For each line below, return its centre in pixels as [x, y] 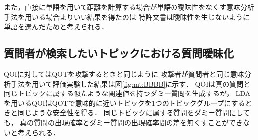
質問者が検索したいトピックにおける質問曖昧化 [119, 53]
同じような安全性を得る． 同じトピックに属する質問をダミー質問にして [134, 113]
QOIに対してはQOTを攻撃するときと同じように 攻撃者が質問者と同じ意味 [124, 73]
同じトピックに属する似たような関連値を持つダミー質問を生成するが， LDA [127, 93]
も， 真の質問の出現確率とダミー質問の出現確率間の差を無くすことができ [124, 122]
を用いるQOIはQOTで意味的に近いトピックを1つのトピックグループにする [125, 103]
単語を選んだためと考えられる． [56, 26]
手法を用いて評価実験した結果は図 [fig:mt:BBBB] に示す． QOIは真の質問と [130, 83]
